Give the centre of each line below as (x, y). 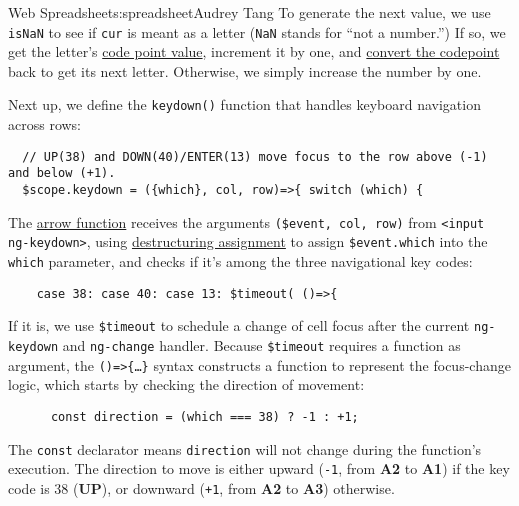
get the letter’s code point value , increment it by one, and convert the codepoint (254, 51)
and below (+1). (62, 173)
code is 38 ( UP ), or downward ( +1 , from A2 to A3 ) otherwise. (201, 487)
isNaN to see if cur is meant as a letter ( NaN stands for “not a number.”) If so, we (257, 31)
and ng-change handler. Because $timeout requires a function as (261, 344)
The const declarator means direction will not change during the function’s (245, 448)
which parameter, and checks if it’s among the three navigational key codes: (240, 260)
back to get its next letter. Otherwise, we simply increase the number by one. (245, 70)
